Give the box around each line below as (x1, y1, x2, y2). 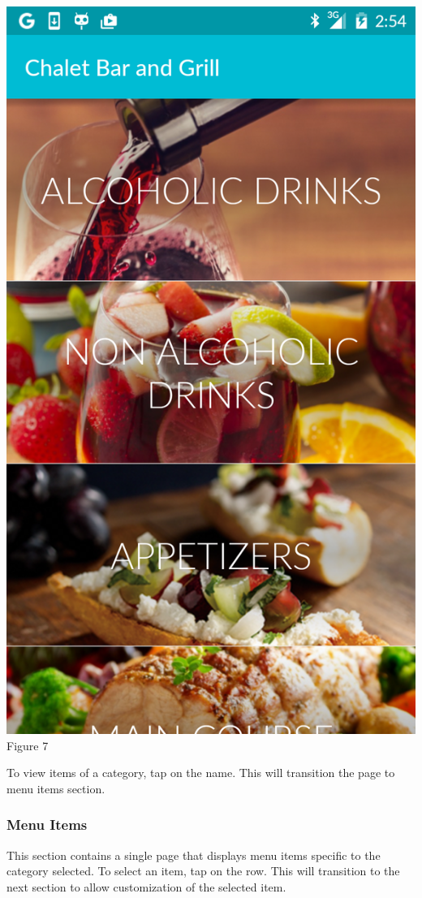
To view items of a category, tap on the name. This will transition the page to (6, 764, 395, 781)
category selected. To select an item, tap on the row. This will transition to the (6, 862, 400, 879)
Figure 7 (6, 736, 49, 753)
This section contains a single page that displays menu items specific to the (6, 846, 381, 863)
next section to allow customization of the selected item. (6, 878, 286, 895)
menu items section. (6, 779, 105, 797)
